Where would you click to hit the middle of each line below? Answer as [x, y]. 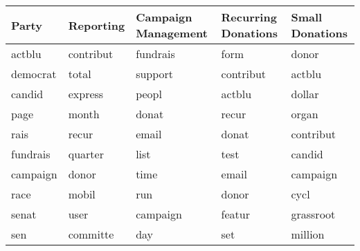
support [155, 74]
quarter [86, 154]
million [308, 234]
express [86, 94]
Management [172, 33]
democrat [34, 74]
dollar [305, 94]
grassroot [313, 214]
